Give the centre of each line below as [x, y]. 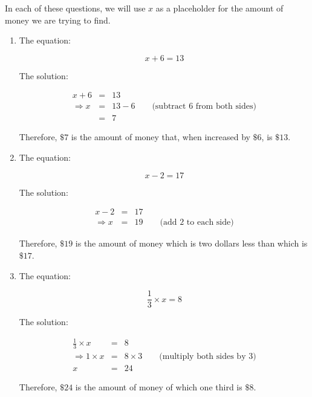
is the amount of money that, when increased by [161, 137]
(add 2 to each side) [197, 223]
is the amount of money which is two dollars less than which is [191, 243]
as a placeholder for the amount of [219, 8]
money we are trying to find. [58, 20]
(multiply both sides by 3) [208, 357]
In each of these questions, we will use [75, 8]
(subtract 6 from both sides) [204, 107]
